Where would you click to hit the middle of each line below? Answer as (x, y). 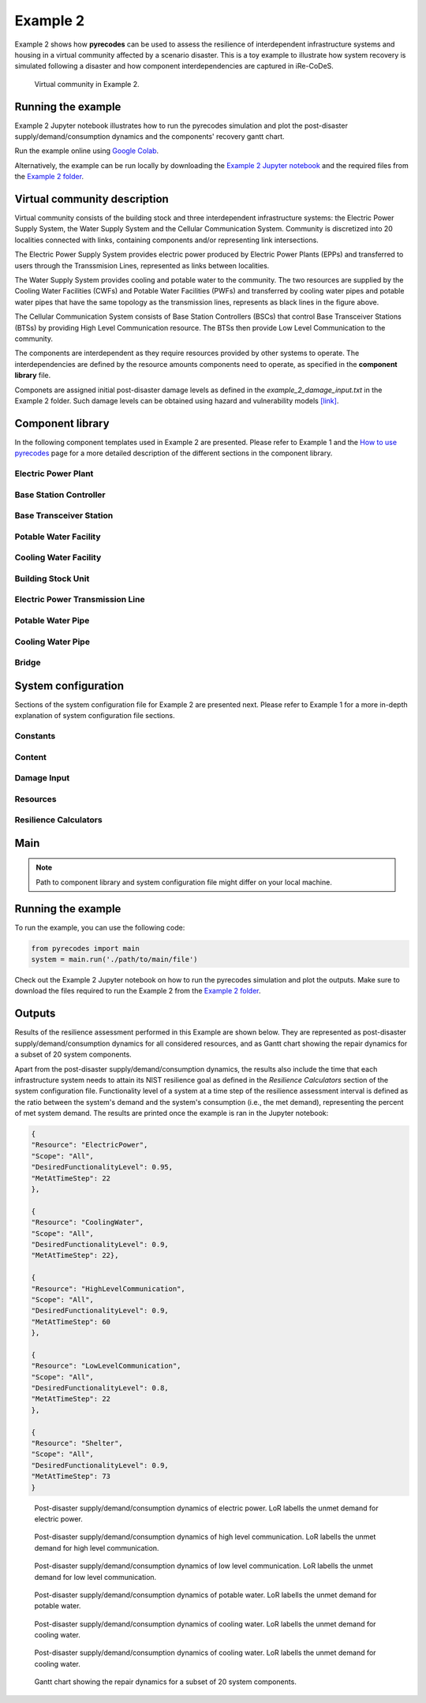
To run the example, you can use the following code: (100, 927)
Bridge (28, 663)
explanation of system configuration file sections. (95, 716)
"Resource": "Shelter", (77, 1443)
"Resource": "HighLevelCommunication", (108, 1289)
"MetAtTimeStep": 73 (71, 1477)
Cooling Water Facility (58, 558)
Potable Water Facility (58, 537)
